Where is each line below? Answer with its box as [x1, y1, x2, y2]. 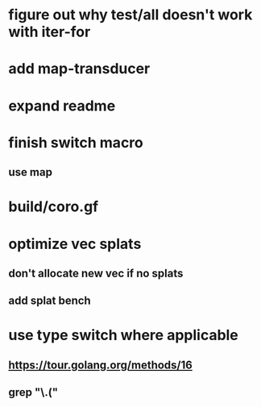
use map [8, 165, 52, 179]
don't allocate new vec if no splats [8, 266, 184, 280]
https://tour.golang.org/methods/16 [8, 358, 193, 372]
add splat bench [8, 294, 91, 308]
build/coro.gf [8, 197, 99, 216]
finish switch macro [8, 133, 143, 152]
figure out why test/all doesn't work [8, 6, 253, 24]
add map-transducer [8, 60, 151, 78]
